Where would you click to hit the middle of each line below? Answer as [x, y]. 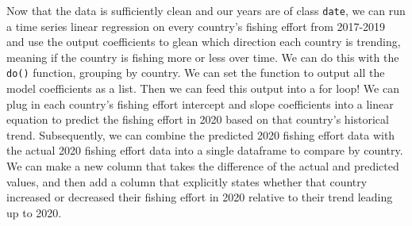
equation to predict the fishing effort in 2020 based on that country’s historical [198, 119]
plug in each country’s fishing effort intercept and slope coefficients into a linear [200, 103]
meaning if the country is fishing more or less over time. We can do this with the [203, 57]
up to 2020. [34, 212]
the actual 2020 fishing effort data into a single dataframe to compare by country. [205, 150]
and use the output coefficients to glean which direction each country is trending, [204, 42]
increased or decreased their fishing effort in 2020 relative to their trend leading [200, 197]
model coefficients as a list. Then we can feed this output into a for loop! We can [203, 88]
